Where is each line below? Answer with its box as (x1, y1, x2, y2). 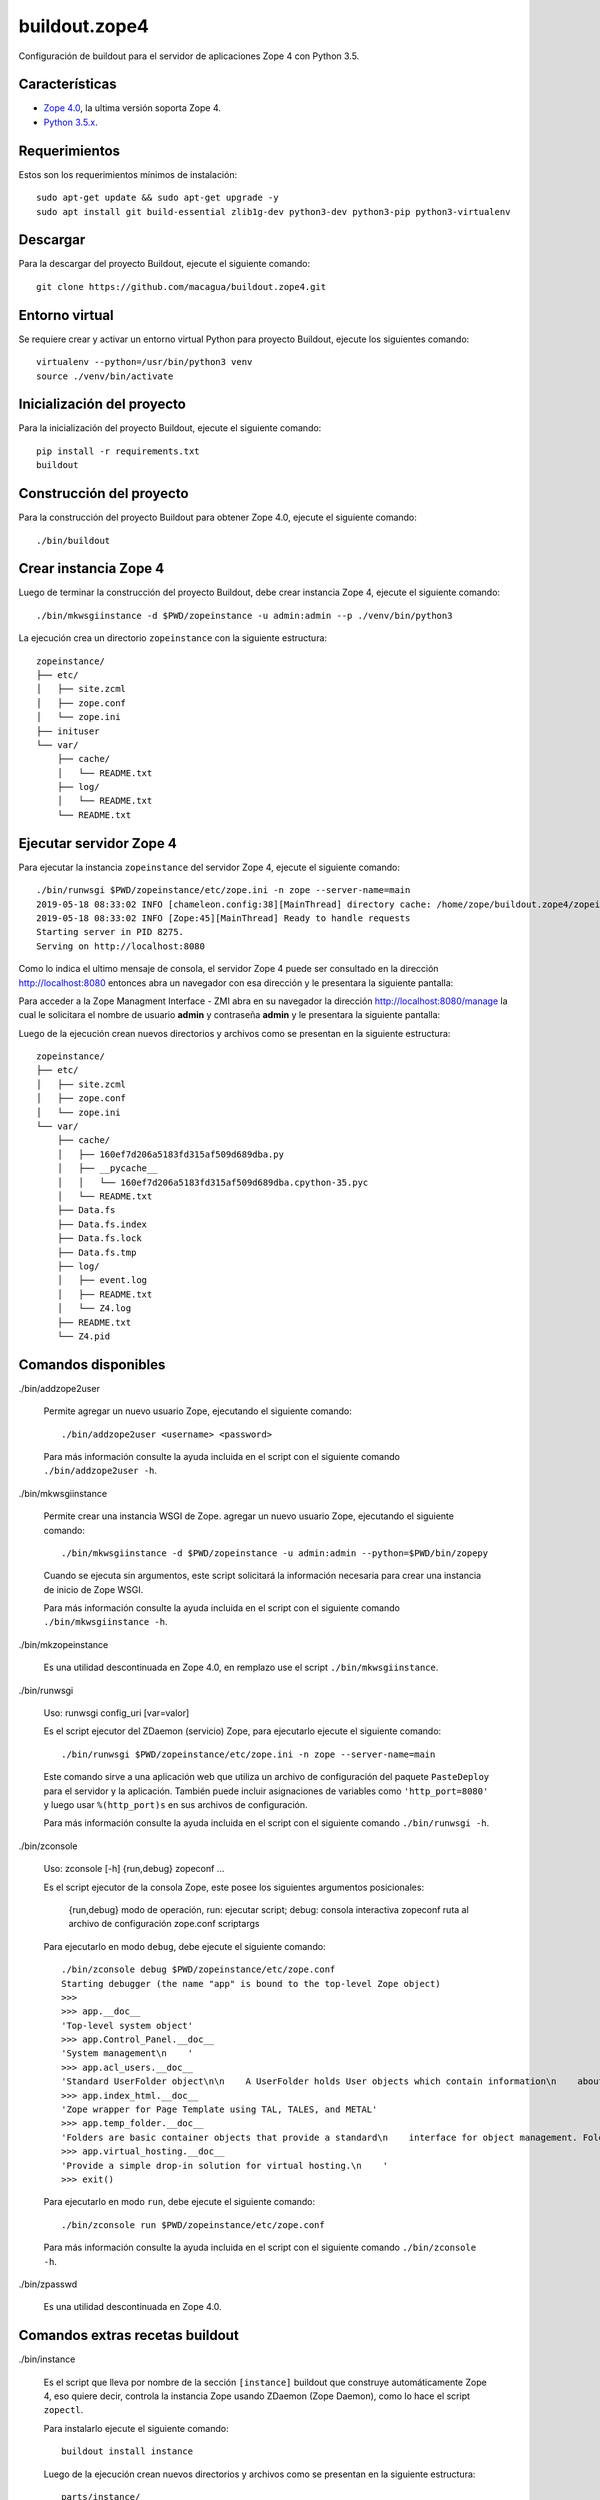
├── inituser (36, 725, 100, 737)
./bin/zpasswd (18, 2278, 78, 2290)
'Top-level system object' (61, 2020, 194, 2031)
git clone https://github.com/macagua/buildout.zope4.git (36, 281, 327, 292)
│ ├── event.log (56, 1275, 148, 1286)
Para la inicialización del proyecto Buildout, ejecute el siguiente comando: (18, 422, 322, 434)
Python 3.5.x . (43, 116, 99, 128)
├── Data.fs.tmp (56, 1246, 137, 1258)
